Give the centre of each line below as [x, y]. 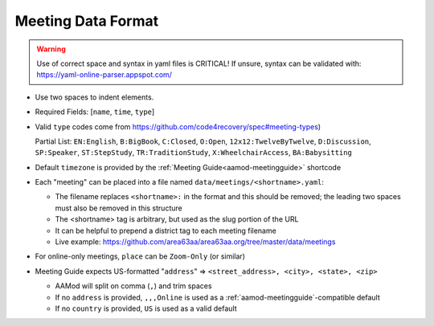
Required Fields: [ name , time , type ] [95, 112]
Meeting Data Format [87, 21]
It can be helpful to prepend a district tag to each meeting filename [166, 230]
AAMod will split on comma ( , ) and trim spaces [133, 286]
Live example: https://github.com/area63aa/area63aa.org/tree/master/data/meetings [195, 242]
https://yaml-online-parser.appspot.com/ [104, 75]
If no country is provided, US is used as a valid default [146, 308]
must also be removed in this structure [119, 208]
